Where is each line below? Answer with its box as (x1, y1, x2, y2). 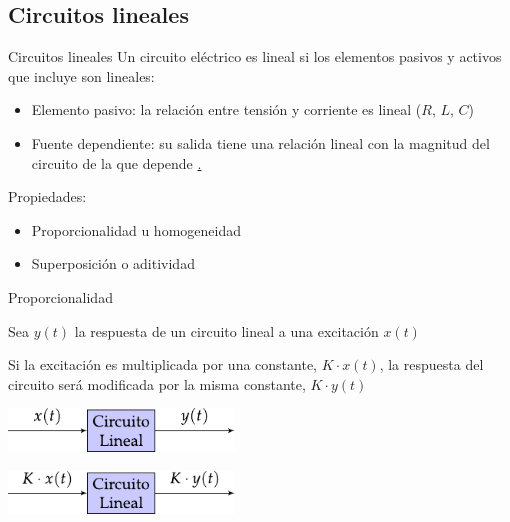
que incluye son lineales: (8, 65, 155, 86)
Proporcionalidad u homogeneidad (31, 219, 241, 240)
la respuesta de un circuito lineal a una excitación (74, 320, 379, 341)
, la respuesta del (379, 354, 484, 375)
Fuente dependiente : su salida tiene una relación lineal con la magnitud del (31, 132, 490, 153)
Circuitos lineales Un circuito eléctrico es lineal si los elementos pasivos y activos (8, 46, 502, 67)
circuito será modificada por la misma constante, (8, 373, 306, 394)
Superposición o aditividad (31, 253, 195, 274)
